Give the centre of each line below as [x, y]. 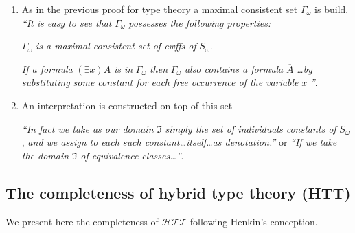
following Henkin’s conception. [254, 221]
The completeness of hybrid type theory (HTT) [178, 192]
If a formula [47, 68]
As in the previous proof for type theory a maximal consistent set [160, 9]
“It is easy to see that [67, 22]
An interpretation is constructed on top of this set [127, 105]
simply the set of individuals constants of [251, 128]
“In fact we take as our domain [88, 128]
